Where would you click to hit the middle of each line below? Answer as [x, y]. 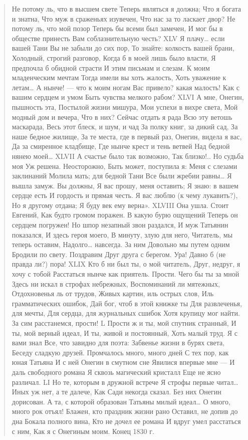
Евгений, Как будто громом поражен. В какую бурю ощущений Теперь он [125, 215]
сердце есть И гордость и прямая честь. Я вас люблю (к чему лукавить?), [125, 195]
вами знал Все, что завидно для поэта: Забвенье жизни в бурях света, [118, 343]
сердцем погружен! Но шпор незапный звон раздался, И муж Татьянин [120, 225]
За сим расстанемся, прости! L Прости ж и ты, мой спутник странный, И [124, 323]
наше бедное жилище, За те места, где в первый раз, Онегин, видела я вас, [127, 136]
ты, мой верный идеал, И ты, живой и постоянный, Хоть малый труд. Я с [125, 333]
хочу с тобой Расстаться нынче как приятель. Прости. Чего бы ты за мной [126, 274]
